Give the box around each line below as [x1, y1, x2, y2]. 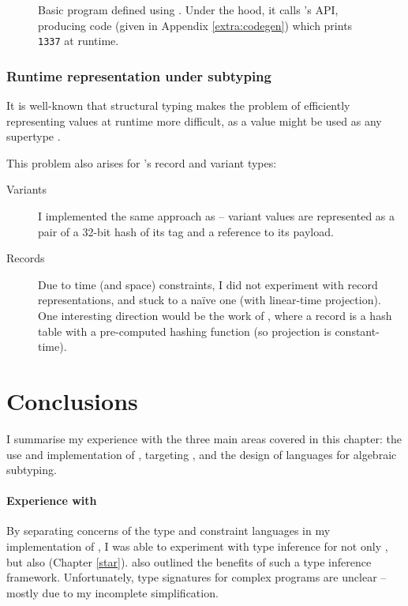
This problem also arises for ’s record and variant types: [6, 154, 277, 171]
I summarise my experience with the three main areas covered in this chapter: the [6, 430, 402, 446]
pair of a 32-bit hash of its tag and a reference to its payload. [38, 223, 334, 239]
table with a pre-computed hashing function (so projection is [38, 322, 331, 339]
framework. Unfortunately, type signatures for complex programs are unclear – [6, 569, 387, 585]
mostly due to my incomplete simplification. [6, 584, 219, 600]
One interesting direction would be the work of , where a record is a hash [38, 307, 392, 323]
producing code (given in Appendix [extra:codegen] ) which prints [38, 17, 353, 33]
